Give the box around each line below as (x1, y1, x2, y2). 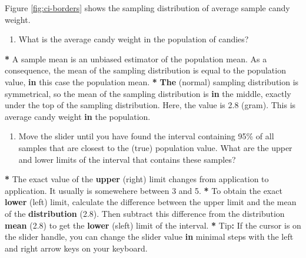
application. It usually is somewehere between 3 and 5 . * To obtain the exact (5, 184, 282, 196)
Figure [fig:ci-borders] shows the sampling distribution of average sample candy (5, 2, 290, 14)
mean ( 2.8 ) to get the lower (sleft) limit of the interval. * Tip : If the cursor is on (5, 219, 301, 231)
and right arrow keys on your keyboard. (5, 242, 148, 254)
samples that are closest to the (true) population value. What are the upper (18, 141, 292, 153)
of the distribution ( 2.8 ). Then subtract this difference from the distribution (5, 207, 285, 219)
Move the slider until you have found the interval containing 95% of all (18, 130, 274, 142)
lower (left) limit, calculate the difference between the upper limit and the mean (5, 196, 297, 208)
